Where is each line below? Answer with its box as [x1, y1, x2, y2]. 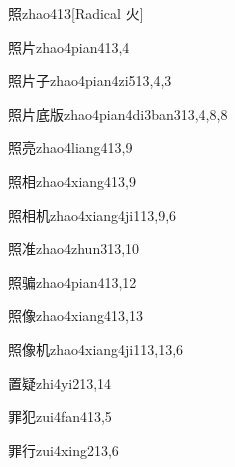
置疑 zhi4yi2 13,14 [8, 372, 112, 393]
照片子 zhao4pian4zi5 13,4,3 [8, 70, 172, 91]
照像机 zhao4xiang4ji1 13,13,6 [8, 338, 184, 359]
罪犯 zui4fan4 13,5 [8, 406, 112, 427]
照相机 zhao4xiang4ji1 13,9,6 [8, 204, 177, 225]
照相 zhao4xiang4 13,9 [8, 170, 136, 191]
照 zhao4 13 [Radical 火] [8, 3, 144, 23]
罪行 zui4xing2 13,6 [8, 439, 119, 460]
